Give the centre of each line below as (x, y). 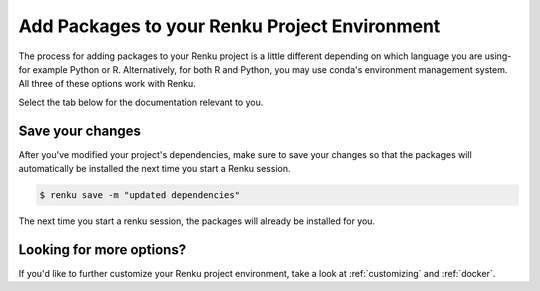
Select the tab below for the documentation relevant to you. (141, 102)
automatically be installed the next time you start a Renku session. (154, 169)
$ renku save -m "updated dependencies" (139, 195)
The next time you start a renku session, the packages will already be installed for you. (196, 221)
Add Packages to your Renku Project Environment (229, 26)
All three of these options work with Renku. (107, 84)
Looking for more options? (102, 249)
